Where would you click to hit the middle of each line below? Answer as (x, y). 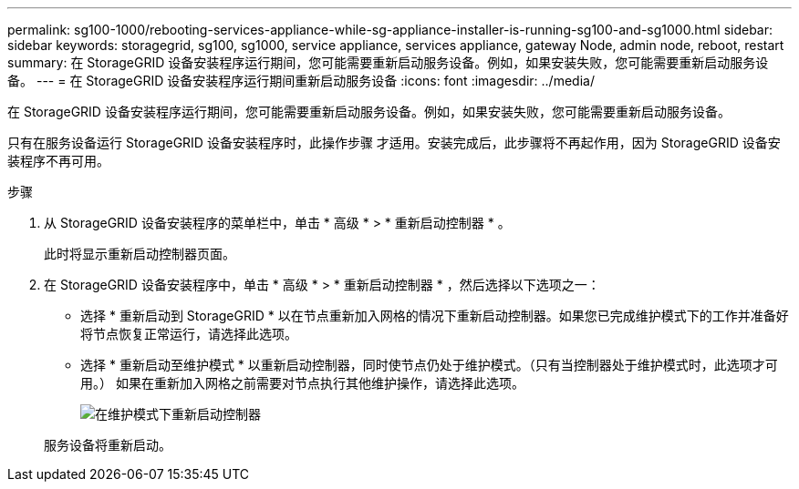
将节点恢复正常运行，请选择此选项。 (189, 334)
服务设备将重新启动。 (108, 445)
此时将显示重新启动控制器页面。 (140, 254)
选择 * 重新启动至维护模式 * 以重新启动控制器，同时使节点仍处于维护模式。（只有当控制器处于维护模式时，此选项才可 (429, 365)
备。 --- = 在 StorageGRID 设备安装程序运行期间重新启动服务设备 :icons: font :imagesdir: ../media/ (301, 81)
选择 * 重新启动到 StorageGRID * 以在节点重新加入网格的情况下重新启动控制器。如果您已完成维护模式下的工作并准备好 (435, 316)
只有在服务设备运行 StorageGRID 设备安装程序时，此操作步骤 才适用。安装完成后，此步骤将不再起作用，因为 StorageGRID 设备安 (394, 143)
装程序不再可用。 (58, 161)
